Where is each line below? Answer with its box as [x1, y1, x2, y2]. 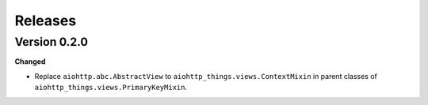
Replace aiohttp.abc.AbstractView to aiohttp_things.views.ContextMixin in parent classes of [34, 71, 378, 81]
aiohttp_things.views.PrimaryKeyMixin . [34, 83, 188, 92]
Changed [14, 57, 46, 66]
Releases [14, 12, 77, 29]
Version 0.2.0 [14, 35, 89, 49]
